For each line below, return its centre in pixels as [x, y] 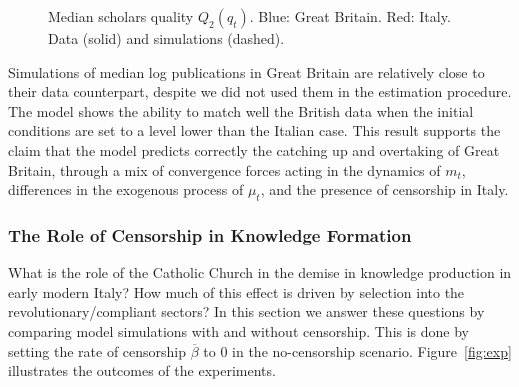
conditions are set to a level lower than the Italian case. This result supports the [254, 130]
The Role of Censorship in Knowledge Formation [210, 234]
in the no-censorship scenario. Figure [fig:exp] [372, 350]
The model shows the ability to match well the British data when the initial [241, 110]
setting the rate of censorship [97, 350]
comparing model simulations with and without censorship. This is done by [239, 330]
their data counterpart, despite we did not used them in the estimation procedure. [260, 91]
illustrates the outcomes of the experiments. [142, 370]
